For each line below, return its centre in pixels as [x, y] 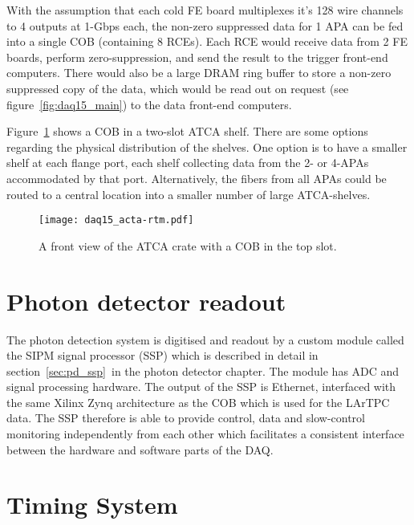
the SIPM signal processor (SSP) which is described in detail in [162, 355]
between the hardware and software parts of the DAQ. [140, 449]
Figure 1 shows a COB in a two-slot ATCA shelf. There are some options [187, 131]
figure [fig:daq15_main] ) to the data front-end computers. [149, 104]
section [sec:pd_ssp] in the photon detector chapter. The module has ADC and [203, 370]
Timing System [92, 505]
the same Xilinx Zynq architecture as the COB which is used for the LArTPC [198, 402]
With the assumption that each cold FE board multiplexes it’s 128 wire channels [205, 10]
